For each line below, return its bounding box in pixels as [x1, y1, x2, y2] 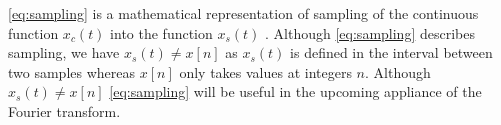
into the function [110, 22, 213, 43]
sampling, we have [8, 42, 120, 63]
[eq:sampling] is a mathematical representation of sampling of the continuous [8, 3, 479, 23]
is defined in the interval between [290, 42, 493, 63]
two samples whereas [8, 61, 136, 82]
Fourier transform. [8, 100, 121, 121]
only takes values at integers [179, 61, 352, 82]
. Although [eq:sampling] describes [265, 22, 475, 43]
